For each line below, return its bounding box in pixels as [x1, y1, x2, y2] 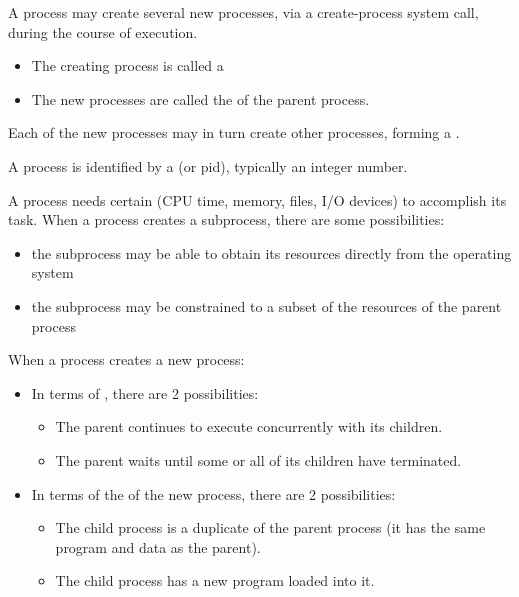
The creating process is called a [31, 55, 224, 76]
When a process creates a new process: [8, 349, 245, 370]
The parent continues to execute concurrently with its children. [55, 416, 443, 437]
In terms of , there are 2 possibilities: [31, 382, 259, 403]
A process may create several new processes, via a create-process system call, [8, 2, 479, 22]
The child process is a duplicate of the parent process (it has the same [55, 517, 486, 538]
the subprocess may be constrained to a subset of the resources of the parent [31, 295, 502, 316]
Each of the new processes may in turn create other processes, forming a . [8, 122, 460, 143]
